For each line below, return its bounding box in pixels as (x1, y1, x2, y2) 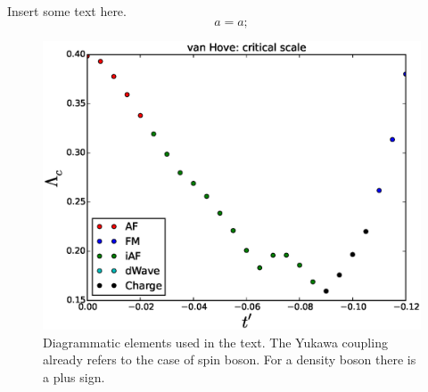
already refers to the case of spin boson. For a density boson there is (43, 350, 416, 369)
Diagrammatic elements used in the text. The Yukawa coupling (43, 332, 388, 351)
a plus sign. (43, 368, 105, 386)
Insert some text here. (7, 2, 127, 20)
